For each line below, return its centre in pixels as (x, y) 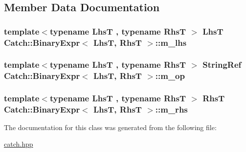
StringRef (222, 65)
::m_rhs (171, 109)
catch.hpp (19, 144)
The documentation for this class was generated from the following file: (110, 127)
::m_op (170, 76)
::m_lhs (171, 42)
